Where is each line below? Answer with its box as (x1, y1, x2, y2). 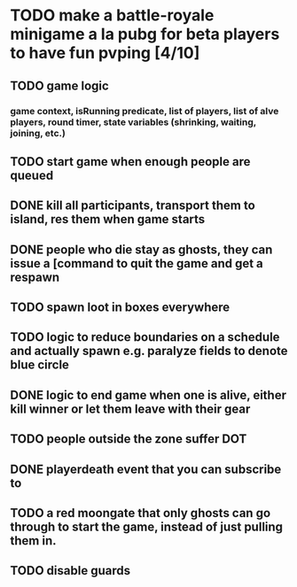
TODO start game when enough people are (10, 154, 251, 169)
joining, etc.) (10, 127, 66, 139)
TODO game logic (10, 78, 109, 93)
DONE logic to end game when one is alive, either (10, 387, 287, 403)
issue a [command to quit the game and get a (10, 256, 264, 271)
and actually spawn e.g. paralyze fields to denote (10, 344, 288, 359)
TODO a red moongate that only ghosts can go (10, 506, 271, 521)
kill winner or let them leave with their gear (10, 401, 251, 416)
